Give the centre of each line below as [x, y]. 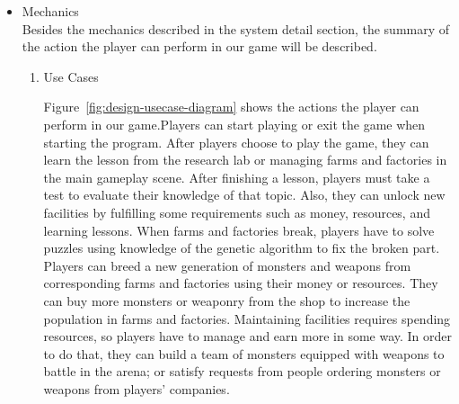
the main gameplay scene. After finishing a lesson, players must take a [237, 177]
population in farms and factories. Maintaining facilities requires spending [247, 318]
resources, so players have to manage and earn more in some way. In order [248, 336]
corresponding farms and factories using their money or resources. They [241, 283]
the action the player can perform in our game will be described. [199, 46]
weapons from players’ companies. [137, 388]
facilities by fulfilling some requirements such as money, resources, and [237, 212]
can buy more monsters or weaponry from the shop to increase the [227, 300]
